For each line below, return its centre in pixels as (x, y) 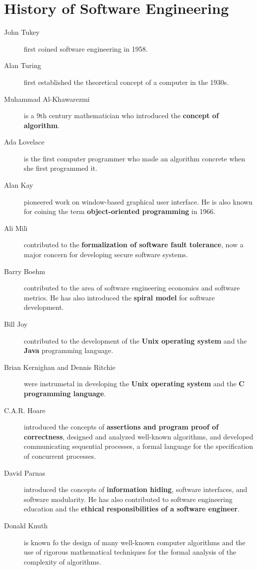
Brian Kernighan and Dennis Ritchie (60, 367)
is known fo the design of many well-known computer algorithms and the (135, 542)
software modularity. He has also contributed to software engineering (128, 499)
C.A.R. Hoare (25, 410)
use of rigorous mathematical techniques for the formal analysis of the (130, 552)
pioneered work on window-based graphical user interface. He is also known (138, 201)
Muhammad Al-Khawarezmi (47, 99)
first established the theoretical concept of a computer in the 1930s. (127, 82)
